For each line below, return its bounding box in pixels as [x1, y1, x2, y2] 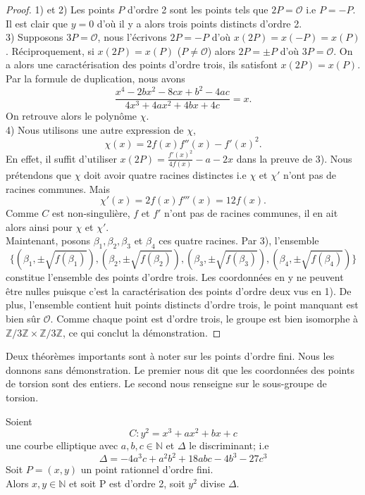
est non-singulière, [51, 206, 130, 220]
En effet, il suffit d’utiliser [6, 151, 117, 165]
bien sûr [6, 311, 41, 325]
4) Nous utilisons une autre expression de [6, 122, 184, 137]
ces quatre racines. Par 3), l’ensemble [159, 233, 319, 248]
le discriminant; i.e [189, 438, 269, 453]
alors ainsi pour [6, 219, 73, 234]
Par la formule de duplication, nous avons [6, 70, 185, 85]
